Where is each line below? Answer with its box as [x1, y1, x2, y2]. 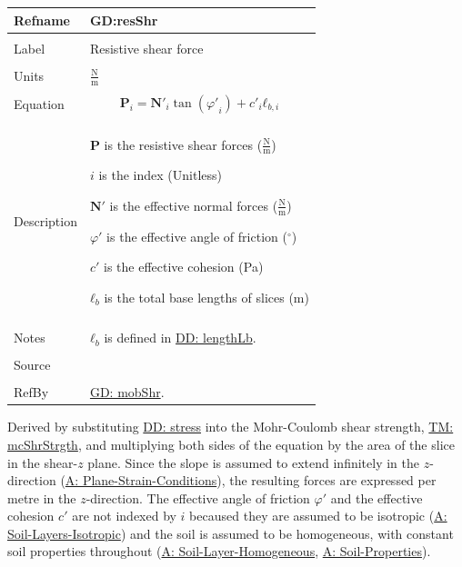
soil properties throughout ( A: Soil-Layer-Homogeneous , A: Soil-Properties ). [7, 542, 431, 561]
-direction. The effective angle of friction [85, 488, 310, 507]
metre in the [7, 488, 76, 507]
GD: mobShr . [89, 383, 165, 402]
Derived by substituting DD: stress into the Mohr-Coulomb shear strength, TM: [7, 417, 454, 436]
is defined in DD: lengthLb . [104, 328, 256, 347]
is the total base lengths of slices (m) [104, 287, 309, 306]
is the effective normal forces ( [109, 195, 278, 214]
